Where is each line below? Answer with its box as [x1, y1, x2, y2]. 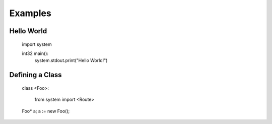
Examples [9, 8, 51, 19]
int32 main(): [22, 50, 49, 56]
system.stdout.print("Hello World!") [34, 57, 108, 64]
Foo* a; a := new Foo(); [22, 108, 70, 114]
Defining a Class [9, 71, 62, 79]
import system [22, 41, 52, 47]
